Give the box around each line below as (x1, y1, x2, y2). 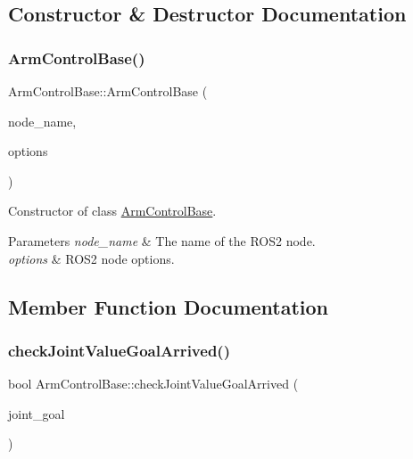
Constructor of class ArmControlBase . (8, 201, 217, 220)
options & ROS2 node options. (8, 249, 175, 267)
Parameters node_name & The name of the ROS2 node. (8, 231, 316, 250)
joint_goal (8, 404, 65, 422)
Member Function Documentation (8, 292, 329, 320)
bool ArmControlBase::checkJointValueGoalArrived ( (8, 374, 299, 393)
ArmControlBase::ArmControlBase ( (8, 82, 208, 100)
